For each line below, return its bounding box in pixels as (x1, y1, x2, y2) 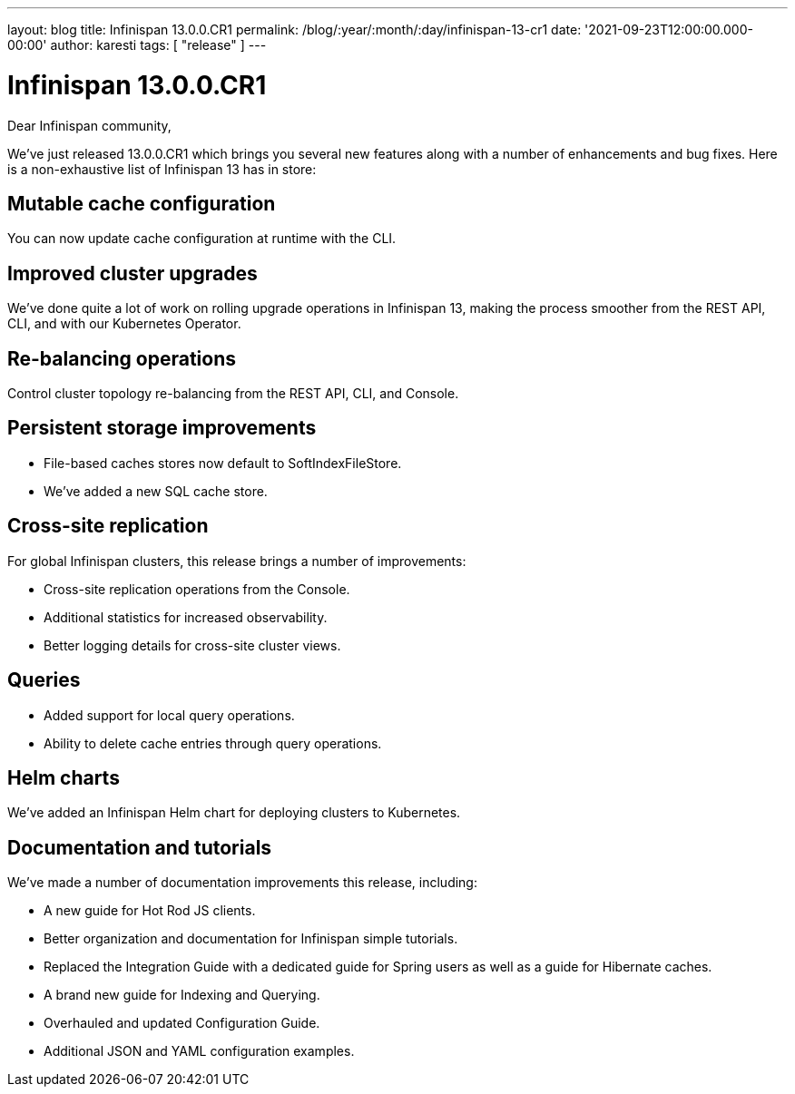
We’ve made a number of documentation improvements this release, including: (7, 874, 477, 891)
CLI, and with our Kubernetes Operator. (7, 316, 241, 332)
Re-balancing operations (7, 347, 236, 370)
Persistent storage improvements (7, 416, 317, 440)
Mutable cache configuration (7, 191, 276, 215)
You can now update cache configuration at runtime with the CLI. (7, 230, 397, 247)
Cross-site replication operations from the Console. (44, 581, 350, 597)
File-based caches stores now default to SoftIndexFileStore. (44, 454, 402, 471)
